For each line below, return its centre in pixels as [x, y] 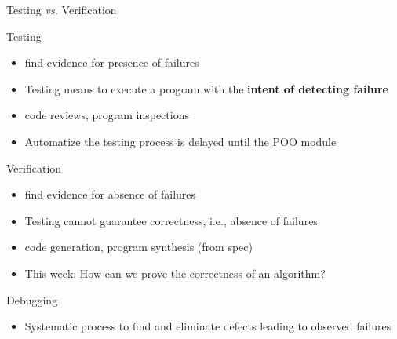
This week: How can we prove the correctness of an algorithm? [175, 273]
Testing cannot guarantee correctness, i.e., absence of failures [171, 220]
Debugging [32, 299]
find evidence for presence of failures [112, 62]
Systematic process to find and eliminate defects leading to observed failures [208, 326]
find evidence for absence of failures [110, 194]
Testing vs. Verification [62, 9]
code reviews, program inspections [107, 115]
